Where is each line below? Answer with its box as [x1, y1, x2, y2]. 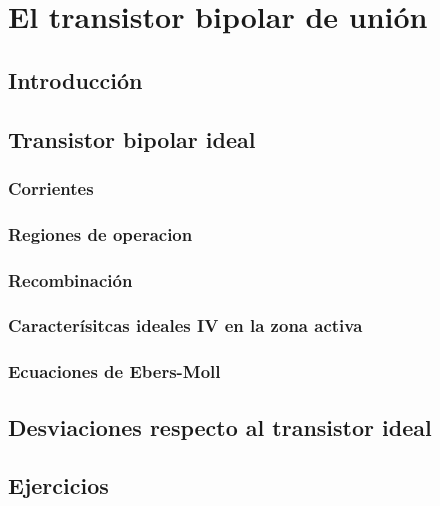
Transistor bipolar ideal [8, 123, 256, 154]
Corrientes [8, 175, 94, 200]
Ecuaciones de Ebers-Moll [8, 359, 221, 384]
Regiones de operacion [8, 221, 193, 246]
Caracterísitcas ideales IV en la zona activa [8, 313, 363, 338]
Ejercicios [8, 470, 109, 501]
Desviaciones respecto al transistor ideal [8, 411, 432, 442]
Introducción [8, 64, 143, 95]
